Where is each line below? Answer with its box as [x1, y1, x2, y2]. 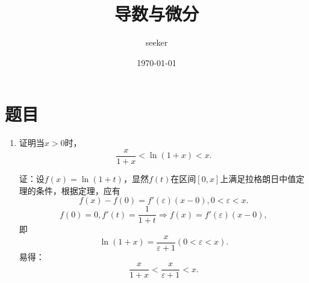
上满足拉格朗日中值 [220, 172, 296, 184]
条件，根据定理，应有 [36, 184, 120, 196]
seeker [145, 36, 168, 49]
